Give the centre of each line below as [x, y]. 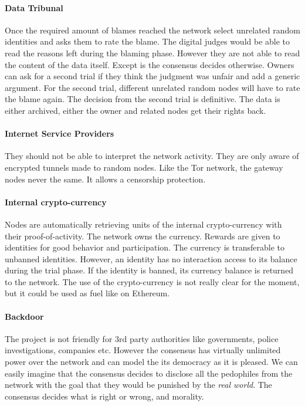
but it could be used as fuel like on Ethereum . [87, 293]
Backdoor [24, 316]
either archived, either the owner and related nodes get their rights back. [135, 110]
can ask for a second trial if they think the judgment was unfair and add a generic [152, 76]
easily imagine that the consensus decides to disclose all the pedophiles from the [149, 373]
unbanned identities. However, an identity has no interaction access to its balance [151, 258]
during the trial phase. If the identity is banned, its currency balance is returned [149, 270]
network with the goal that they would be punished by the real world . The [138, 385]
